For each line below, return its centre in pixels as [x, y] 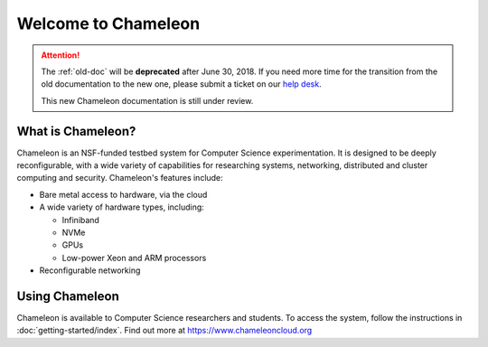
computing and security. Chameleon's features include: [120, 178]
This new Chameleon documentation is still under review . [147, 100]
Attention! [61, 55]
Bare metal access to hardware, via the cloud [123, 194]
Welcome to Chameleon [108, 23]
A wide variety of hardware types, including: [122, 207]
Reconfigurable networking [90, 270]
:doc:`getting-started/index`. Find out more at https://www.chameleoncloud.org [164, 331]
